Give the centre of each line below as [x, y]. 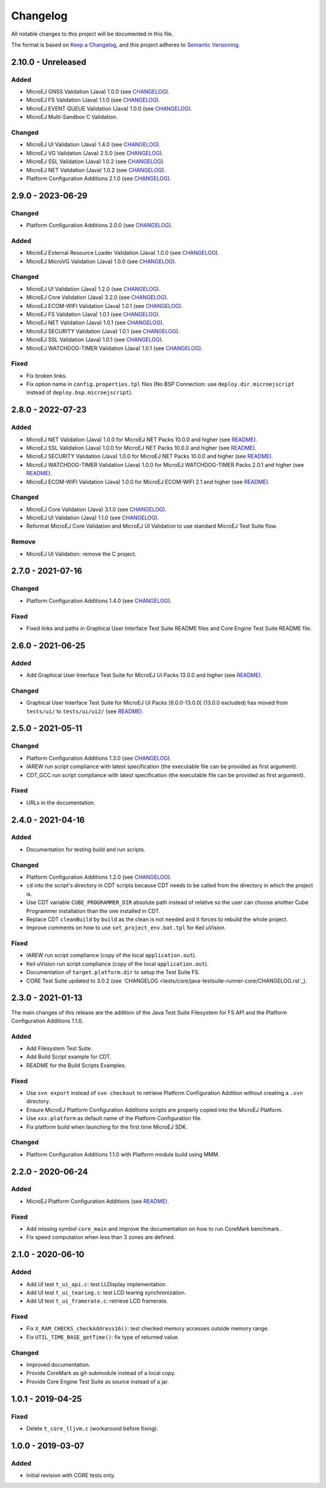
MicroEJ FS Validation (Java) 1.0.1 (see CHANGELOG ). [93, 314]
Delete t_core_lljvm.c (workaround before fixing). [92, 1428]
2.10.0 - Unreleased [49, 62]
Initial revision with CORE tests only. [71, 1475]
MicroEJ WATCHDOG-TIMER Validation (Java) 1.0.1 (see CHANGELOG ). [114, 348]
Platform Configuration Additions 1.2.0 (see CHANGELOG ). [99, 877]
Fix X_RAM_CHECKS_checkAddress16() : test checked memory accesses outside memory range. [148, 1329]
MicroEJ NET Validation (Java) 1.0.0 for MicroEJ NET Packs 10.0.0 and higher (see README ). [142, 439]
